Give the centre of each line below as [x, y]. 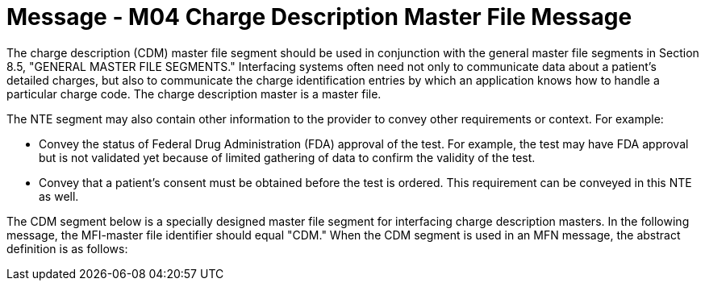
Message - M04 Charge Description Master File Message [319, 17]
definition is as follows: [67, 248]
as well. [59, 196]
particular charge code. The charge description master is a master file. [194, 94]
